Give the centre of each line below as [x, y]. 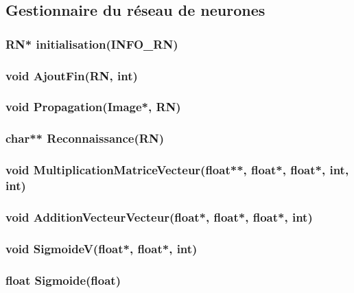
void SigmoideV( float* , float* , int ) [102, 248]
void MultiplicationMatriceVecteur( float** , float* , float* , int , [177, 170]
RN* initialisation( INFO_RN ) [92, 44]
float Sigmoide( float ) [63, 280]
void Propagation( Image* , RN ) [93, 107]
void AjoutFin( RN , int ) [72, 75]
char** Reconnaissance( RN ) [85, 138]
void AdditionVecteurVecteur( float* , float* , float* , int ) [159, 216]
